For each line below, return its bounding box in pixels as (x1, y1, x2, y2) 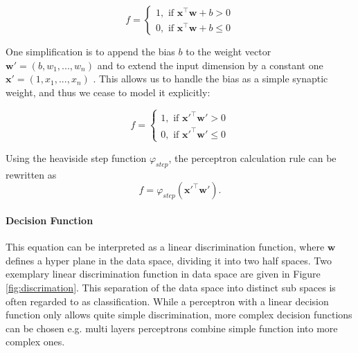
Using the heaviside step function (6, 150, 147, 165)
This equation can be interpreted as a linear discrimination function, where (6, 239, 325, 254)
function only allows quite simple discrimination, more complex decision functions (6, 307, 352, 322)
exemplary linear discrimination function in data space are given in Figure (6, 266, 321, 281)
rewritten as (6, 167, 57, 181)
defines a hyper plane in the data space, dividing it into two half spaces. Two (6, 253, 332, 267)
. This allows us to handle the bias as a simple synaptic (93, 71, 328, 86)
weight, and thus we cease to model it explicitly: (6, 84, 211, 99)
